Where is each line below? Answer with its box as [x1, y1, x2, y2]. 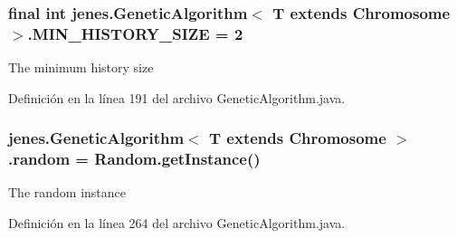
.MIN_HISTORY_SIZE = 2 [27, 22, 243, 44]
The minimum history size [8, 58, 154, 77]
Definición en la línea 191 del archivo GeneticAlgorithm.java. [8, 88, 346, 107]
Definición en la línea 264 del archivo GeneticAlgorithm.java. [8, 214, 346, 233]
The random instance [8, 183, 127, 202]
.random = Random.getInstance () [8, 148, 261, 170]
